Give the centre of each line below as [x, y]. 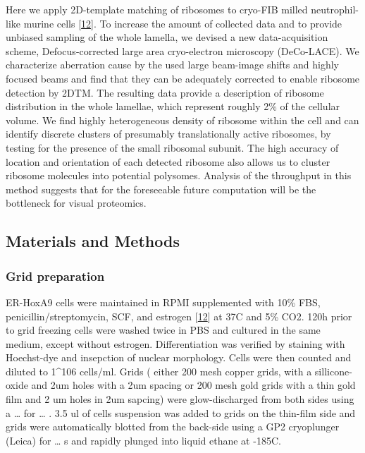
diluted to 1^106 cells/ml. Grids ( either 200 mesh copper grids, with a [159, 371]
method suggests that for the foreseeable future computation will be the [161, 189]
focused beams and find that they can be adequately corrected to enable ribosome [183, 78]
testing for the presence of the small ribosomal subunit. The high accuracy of [172, 147]
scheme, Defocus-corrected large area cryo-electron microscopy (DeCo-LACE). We [182, 50]
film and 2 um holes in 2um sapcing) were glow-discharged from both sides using [180, 399]
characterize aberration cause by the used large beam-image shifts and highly [172, 65]
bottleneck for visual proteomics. [76, 203]
